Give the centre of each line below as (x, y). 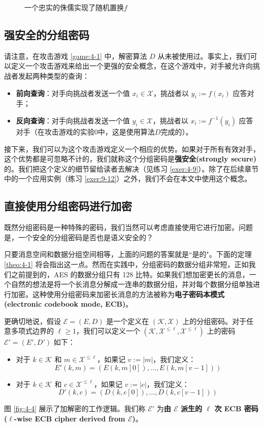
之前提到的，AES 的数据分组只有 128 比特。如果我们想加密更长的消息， (130, 274)
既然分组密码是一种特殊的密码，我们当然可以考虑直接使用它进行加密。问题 (128, 227)
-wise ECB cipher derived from (70, 418)
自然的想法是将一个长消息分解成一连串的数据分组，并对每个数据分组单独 (132, 284)
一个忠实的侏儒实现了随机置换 (74, 7)
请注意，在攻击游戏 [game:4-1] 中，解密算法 (76, 56)
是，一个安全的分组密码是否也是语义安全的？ (79, 237)
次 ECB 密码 (236, 408)
